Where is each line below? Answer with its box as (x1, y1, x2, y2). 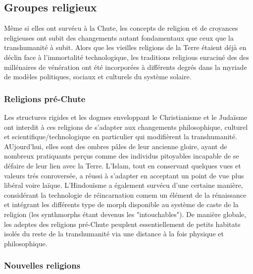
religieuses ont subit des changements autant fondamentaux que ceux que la (4, 32, 234, 43)
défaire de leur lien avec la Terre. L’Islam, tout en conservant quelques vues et (4, 160, 241, 170)
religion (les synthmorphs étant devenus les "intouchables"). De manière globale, (4, 209, 247, 219)
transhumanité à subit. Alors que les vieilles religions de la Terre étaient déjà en (4, 42, 247, 53)
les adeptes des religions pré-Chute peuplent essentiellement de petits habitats (4, 219, 241, 229)
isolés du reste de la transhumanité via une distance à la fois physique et (4, 228, 224, 239)
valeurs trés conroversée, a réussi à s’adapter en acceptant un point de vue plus (4, 170, 244, 180)
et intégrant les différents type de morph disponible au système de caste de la (4, 199, 239, 210)
